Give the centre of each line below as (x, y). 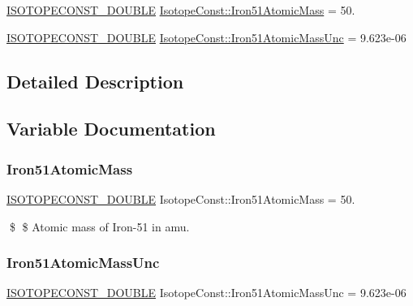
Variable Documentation (111, 129)
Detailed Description (95, 81)
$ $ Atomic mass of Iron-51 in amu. (99, 226)
